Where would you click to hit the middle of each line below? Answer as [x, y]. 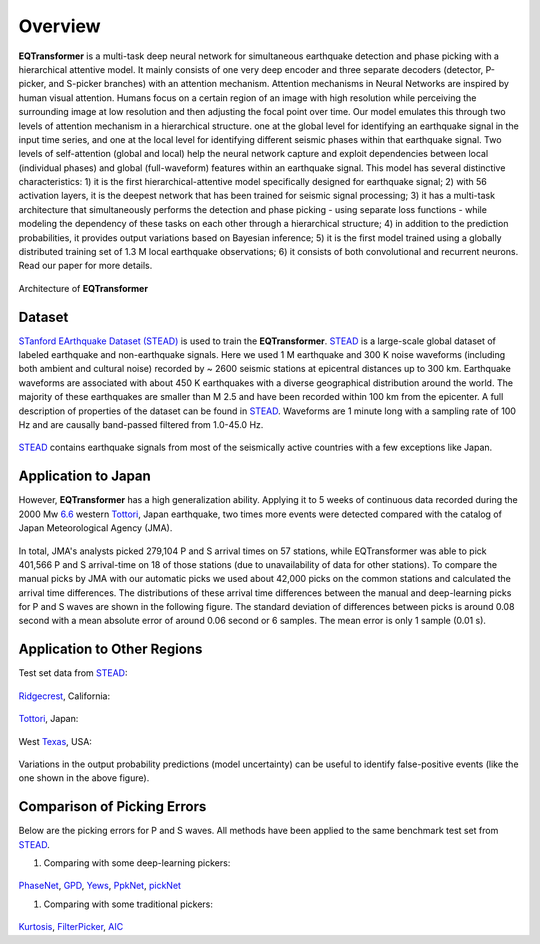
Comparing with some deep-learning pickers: [137, 863]
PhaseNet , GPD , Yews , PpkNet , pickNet [100, 886]
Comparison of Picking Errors [112, 806]
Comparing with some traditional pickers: [128, 904]
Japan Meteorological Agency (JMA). [95, 528]
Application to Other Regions [110, 649]
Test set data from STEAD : [73, 673]
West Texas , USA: [55, 741]
